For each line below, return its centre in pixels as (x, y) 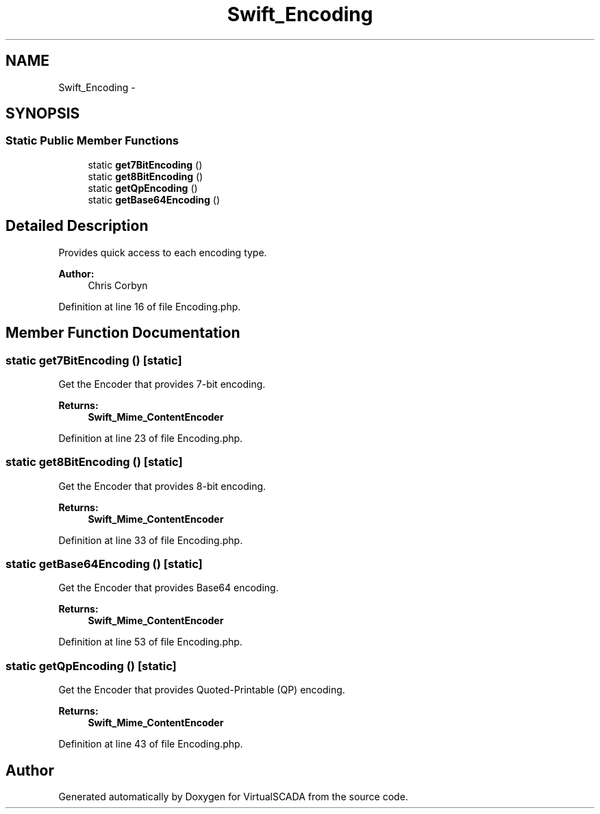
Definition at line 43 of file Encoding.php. (151, 744)
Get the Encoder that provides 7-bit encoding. (162, 384)
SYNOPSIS (43, 114)
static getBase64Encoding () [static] (104, 564)
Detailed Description (77, 226)
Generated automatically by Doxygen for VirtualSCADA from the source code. (233, 796)
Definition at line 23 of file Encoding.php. (151, 438)
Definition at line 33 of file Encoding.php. (151, 540)
